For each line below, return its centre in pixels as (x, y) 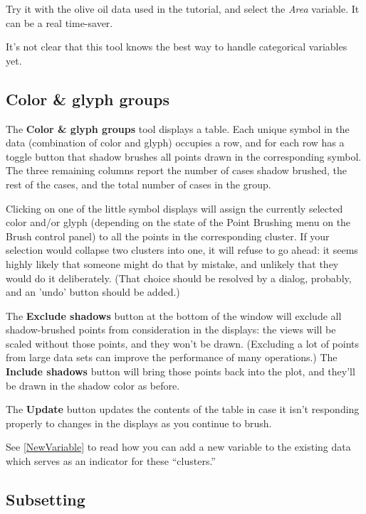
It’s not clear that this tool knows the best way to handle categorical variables (177, 47)
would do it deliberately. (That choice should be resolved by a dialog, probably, (179, 278)
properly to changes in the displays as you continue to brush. (139, 423)
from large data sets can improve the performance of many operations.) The (172, 357)
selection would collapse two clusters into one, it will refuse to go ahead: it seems (182, 250)
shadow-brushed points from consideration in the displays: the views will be (171, 330)
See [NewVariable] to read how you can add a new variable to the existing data (178, 447)
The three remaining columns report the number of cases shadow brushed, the (176, 170)
